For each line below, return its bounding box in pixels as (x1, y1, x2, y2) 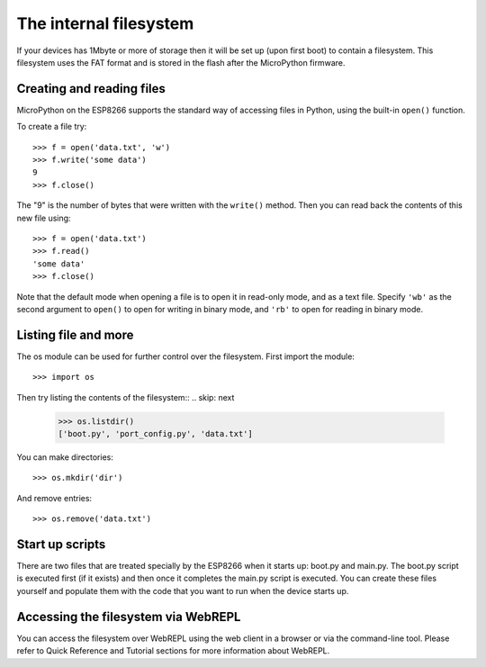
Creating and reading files (16, 81, 166, 96)
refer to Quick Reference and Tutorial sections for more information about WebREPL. (16, 645, 330, 656)
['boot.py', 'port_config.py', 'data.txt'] (58, 428, 254, 438)
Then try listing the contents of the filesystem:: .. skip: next (16, 392, 235, 402)
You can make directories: (16, 451, 114, 463)
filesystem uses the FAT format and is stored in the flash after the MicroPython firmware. (16, 57, 346, 68)
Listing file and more (16, 327, 134, 342)
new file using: (16, 212, 71, 223)
